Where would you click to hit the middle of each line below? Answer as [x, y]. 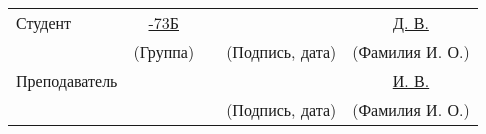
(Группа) [164, 51]
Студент [44, 22]
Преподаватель [67, 80]
